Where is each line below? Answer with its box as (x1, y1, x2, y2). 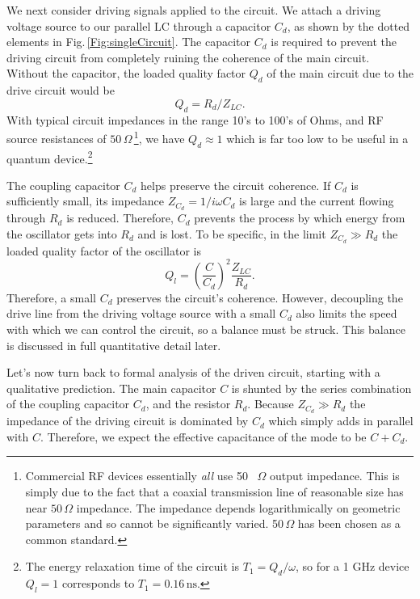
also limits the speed (296, 305, 397, 322)
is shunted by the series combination (231, 379, 412, 396)
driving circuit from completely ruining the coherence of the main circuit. (6, 49, 370, 65)
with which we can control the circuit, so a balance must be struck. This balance (6, 321, 405, 338)
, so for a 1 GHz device (295, 558, 409, 575)
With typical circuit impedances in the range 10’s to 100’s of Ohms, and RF (6, 111, 384, 128)
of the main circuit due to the (267, 65, 414, 82)
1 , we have (133, 128, 185, 146)
